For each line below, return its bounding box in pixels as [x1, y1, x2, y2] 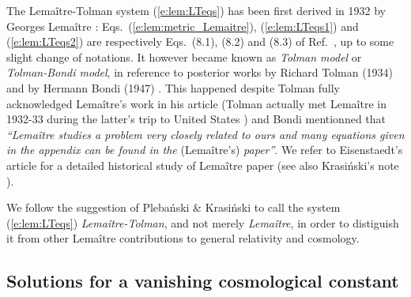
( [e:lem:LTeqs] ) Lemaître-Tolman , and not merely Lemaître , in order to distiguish [6, 214, 399, 231]
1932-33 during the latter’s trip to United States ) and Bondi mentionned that [6, 111, 386, 127]
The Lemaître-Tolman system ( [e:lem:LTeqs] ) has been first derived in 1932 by [6, 2, 386, 18]
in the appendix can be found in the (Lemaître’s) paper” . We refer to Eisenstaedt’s [6, 141, 403, 158]
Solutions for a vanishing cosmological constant [6, 269, 399, 293]
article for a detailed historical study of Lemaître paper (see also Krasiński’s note [6, 156, 399, 173]
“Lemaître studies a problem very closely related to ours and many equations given [6, 126, 405, 142]
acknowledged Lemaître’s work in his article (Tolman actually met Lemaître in [6, 95, 386, 111]
